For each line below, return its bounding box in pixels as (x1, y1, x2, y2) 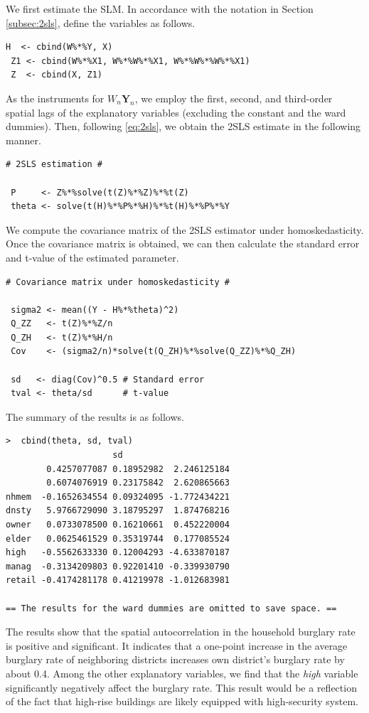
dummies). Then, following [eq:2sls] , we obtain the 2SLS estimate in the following (6, 119, 361, 134)
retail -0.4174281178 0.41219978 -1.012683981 (6, 575, 230, 586)
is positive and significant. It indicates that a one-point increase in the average (6, 638, 348, 653)
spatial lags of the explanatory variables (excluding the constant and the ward (6, 104, 346, 119)
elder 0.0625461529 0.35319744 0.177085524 (6, 533, 230, 544)
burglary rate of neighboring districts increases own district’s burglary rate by (6, 652, 345, 667)
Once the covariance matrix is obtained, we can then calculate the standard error (6, 236, 360, 251)
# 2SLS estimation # (6, 159, 103, 170)
